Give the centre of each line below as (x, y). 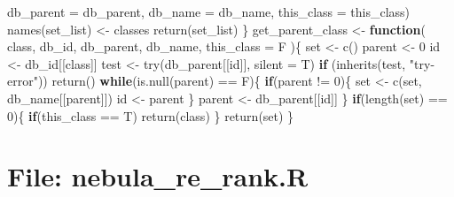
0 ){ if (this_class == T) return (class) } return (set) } (151, 115)
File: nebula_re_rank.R (158, 176)
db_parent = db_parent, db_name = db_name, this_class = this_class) (209, 11)
